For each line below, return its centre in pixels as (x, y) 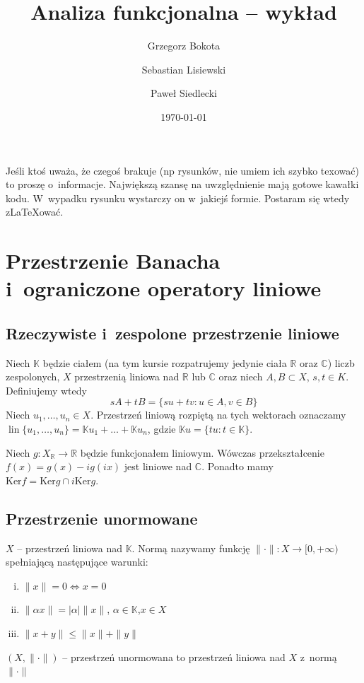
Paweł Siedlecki (184, 93)
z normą (318, 656)
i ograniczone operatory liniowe (164, 288)
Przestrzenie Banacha (113, 261)
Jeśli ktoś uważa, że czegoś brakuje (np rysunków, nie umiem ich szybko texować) (182, 170)
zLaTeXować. (35, 212)
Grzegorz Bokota (184, 46)
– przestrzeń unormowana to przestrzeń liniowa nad (174, 656)
